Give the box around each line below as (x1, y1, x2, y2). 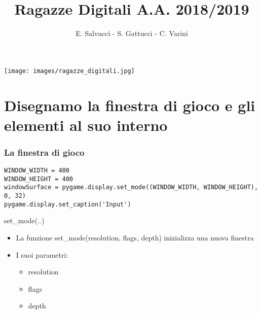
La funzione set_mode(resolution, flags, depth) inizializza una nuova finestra (16, 232, 254, 243)
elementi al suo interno (4, 114, 168, 135)
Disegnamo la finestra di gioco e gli (4, 94, 255, 115)
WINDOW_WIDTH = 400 (4, 167, 69, 175)
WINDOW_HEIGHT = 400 (4, 175, 73, 183)
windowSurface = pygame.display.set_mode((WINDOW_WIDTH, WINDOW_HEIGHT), (4, 184, 258, 191)
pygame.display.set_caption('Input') (4, 200, 131, 208)
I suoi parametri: (16, 249, 68, 260)
